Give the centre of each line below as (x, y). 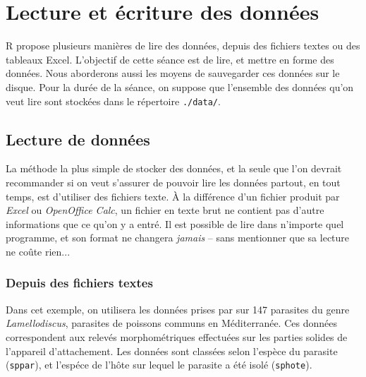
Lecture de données (78, 139)
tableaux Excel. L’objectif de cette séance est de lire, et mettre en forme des (170, 59)
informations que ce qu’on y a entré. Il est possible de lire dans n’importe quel (175, 223)
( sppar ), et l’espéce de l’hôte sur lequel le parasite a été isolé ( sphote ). (159, 365)
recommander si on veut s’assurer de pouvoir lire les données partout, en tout (173, 182)
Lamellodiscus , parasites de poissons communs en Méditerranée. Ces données (171, 323)
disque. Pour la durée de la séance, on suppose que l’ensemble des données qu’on (180, 86)
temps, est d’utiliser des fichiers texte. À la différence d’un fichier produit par (173, 196)
